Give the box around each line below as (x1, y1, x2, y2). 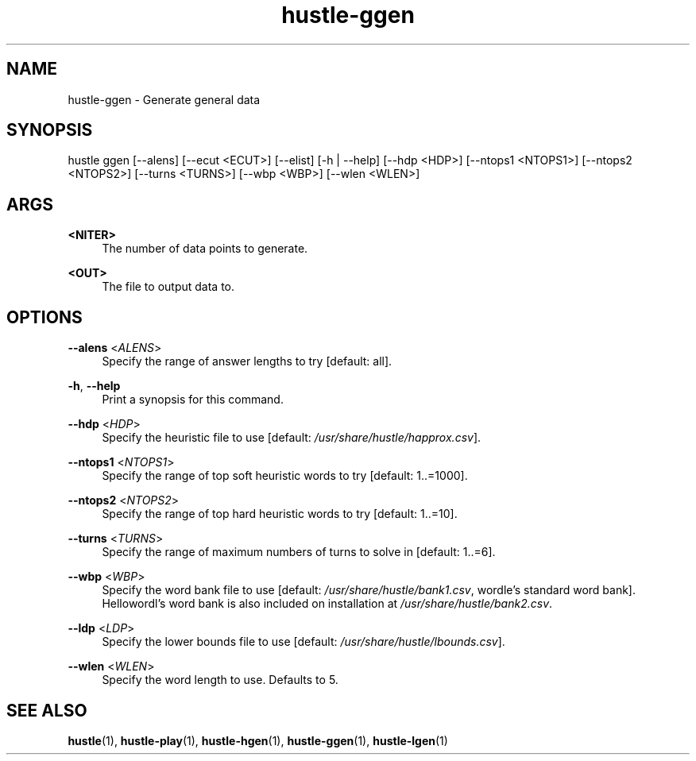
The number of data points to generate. (102, 241, 308, 256)
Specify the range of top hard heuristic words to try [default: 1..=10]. (102, 507, 458, 521)
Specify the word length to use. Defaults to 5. (102, 673, 338, 687)
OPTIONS (6, 307, 83, 327)
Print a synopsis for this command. (102, 392, 284, 407)
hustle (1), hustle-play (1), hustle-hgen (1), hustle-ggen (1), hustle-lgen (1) (68, 733, 448, 747)
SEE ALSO (6, 700, 87, 720)
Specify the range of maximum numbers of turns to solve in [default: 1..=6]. (102, 545, 496, 559)
